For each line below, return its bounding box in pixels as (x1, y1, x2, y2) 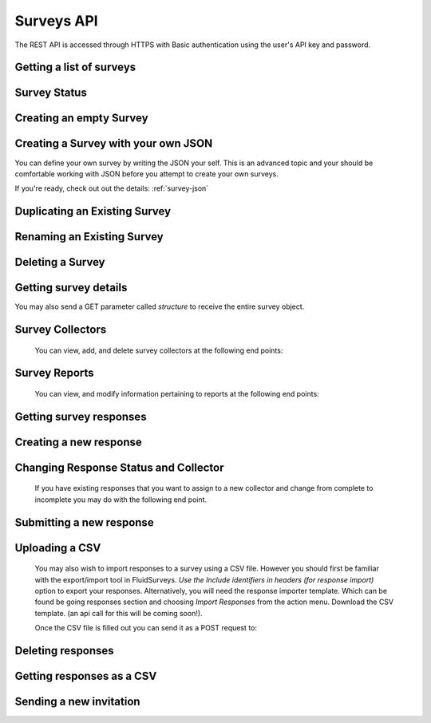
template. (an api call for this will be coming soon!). (34, 608, 203, 618)
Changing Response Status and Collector (14, 460, 224, 474)
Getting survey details (14, 281, 128, 294)
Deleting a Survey (14, 255, 105, 269)
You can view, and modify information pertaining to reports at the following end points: (34, 389, 319, 399)
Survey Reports (14, 366, 95, 380)
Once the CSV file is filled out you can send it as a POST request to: (34, 623, 257, 633)
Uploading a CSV (14, 541, 101, 555)
